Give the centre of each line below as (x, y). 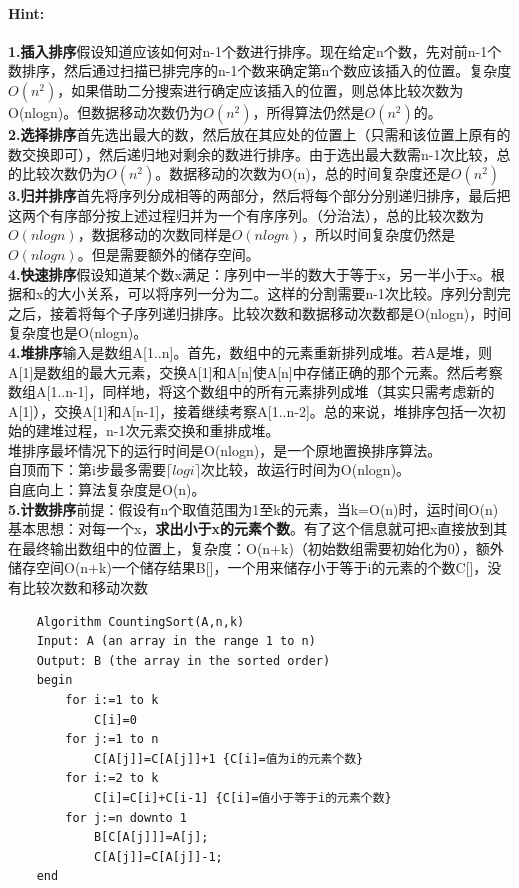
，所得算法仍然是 (308, 111)
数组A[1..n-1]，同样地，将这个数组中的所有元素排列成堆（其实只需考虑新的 (251, 391)
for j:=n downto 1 (126, 817)
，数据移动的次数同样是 (154, 234)
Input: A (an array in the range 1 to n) (176, 641)
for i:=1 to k (112, 700)
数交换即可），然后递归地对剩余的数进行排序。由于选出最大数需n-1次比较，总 (259, 153)
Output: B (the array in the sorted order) (183, 660)
